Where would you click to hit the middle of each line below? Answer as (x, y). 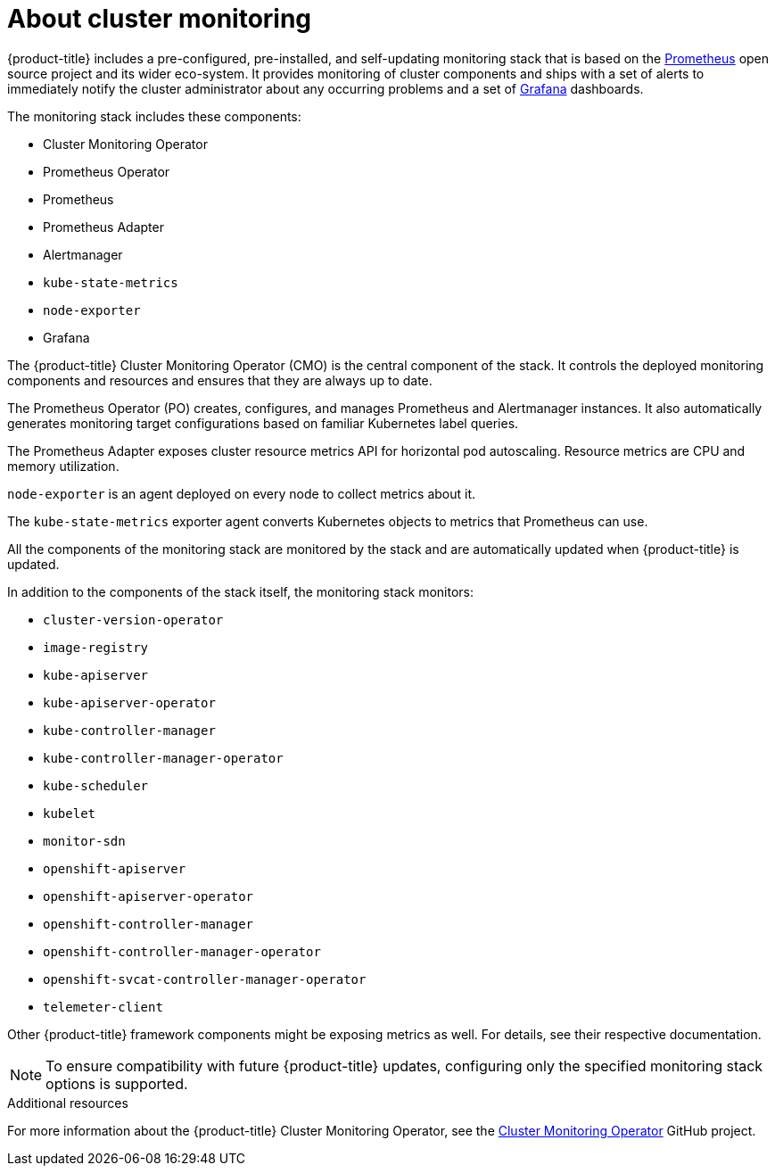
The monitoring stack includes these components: (154, 116)
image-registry (96, 647)
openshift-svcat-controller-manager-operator (205, 979)
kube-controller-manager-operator (163, 758)
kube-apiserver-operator (129, 702)
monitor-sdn (84, 841)
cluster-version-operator (133, 620)
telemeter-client (103, 1007)
